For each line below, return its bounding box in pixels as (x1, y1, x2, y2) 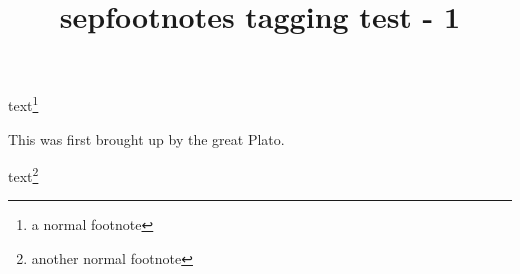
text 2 (8, 163, 39, 186)
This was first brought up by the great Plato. (8, 128, 285, 149)
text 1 (8, 92, 39, 116)
